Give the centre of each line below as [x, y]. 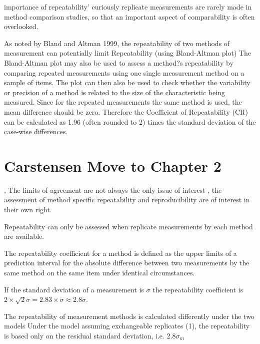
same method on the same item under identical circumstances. [99, 272]
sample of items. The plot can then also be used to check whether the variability [127, 82]
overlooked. [21, 26]
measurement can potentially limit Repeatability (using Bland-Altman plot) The [128, 53]
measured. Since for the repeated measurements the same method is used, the [123, 102]
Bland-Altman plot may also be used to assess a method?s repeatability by [119, 62]
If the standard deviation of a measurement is [74, 289]
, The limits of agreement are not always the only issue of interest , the [113, 190]
